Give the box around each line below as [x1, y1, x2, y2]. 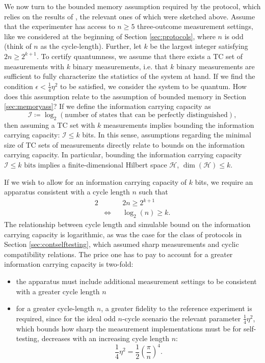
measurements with [4, 61, 65, 71]
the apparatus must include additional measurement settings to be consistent [16, 276, 257, 287]
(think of [4, 41, 32, 51]
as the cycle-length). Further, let [40, 41, 142, 51]
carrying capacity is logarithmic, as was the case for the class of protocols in [4, 229, 242, 239]
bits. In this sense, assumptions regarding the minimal [82, 129, 251, 140]
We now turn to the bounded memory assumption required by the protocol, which [4, 1, 261, 11]
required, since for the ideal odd [16, 313, 116, 323]
